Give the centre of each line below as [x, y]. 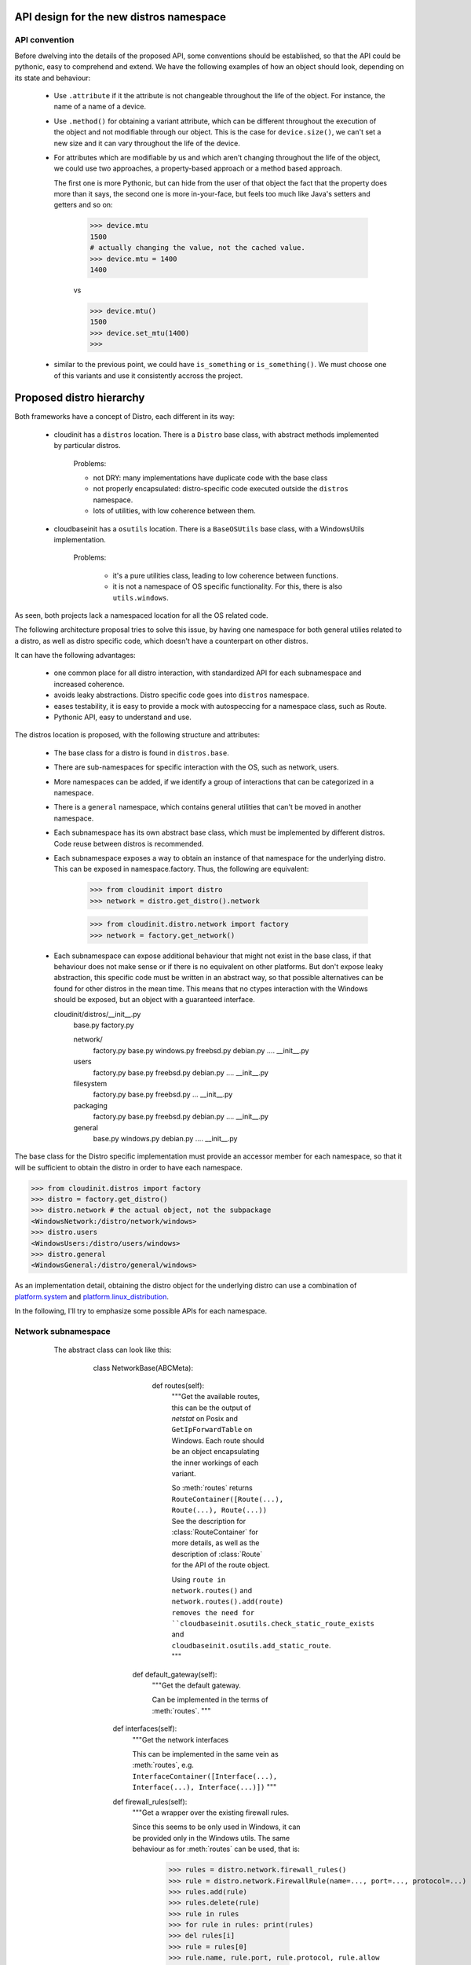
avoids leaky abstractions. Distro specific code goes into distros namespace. [182, 695]
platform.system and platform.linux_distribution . [91, 1296]
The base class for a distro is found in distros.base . [141, 753]
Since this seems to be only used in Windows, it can [217, 1827]
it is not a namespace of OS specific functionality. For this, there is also [228, 586]
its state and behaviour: [53, 78]
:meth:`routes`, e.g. [163, 1765]
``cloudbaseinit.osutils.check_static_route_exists [273, 1624]
